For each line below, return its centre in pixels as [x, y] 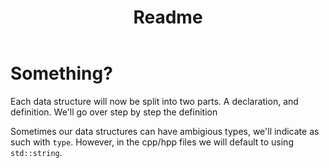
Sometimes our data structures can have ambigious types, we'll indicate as [165, 131]
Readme [168, 17]
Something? [61, 73]
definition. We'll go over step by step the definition [114, 112]
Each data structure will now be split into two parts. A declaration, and [154, 101]
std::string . [36, 152]
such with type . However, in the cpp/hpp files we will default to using [152, 142]
